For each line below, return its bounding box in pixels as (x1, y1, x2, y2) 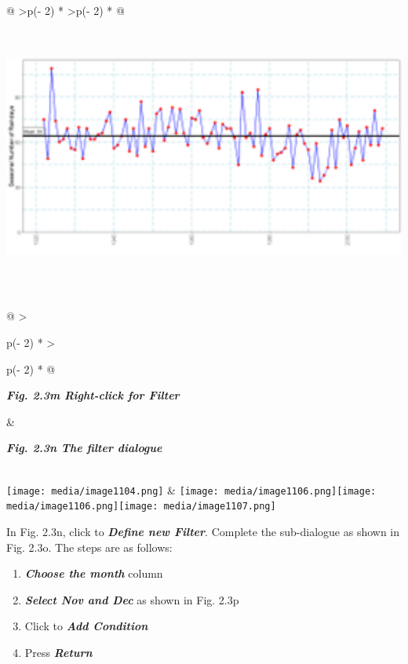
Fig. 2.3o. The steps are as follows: (6, 538, 173, 555)
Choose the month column (24, 565, 163, 582)
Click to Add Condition (24, 618, 148, 634)
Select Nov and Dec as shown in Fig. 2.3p (24, 591, 239, 607)
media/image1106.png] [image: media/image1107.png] (6, 501, 276, 513)
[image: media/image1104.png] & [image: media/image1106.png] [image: (6, 481, 377, 498)
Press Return (24, 644, 93, 660)
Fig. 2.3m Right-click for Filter (6, 387, 180, 403)
